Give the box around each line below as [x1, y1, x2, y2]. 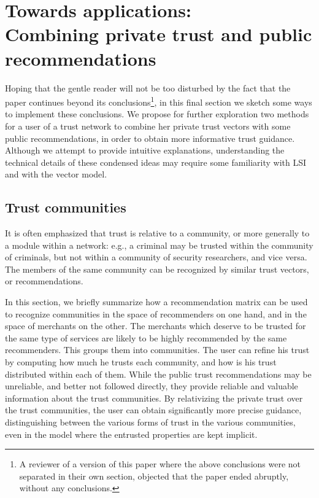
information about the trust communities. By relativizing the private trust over [5, 391, 303, 404]
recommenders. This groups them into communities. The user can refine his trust [5, 343, 310, 356]
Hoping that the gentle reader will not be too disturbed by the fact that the [5, 81, 291, 94]
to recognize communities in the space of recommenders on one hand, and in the [5, 307, 307, 320]
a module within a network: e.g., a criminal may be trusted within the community [5, 238, 313, 251]
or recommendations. [5, 274, 83, 287]
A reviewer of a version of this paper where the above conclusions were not [19, 457, 301, 470]
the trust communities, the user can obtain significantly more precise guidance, [5, 403, 302, 416]
